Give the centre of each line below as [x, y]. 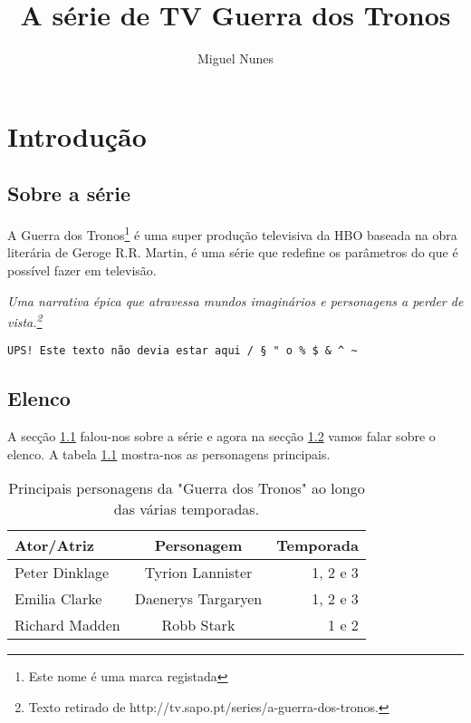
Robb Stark [198, 625]
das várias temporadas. [187, 509]
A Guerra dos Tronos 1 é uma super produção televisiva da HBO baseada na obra [232, 233]
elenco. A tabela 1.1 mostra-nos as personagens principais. [169, 453]
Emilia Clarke [58, 599]
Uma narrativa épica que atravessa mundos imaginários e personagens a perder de [235, 300]
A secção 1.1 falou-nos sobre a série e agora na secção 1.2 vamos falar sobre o [221, 436]
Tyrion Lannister [198, 573]
